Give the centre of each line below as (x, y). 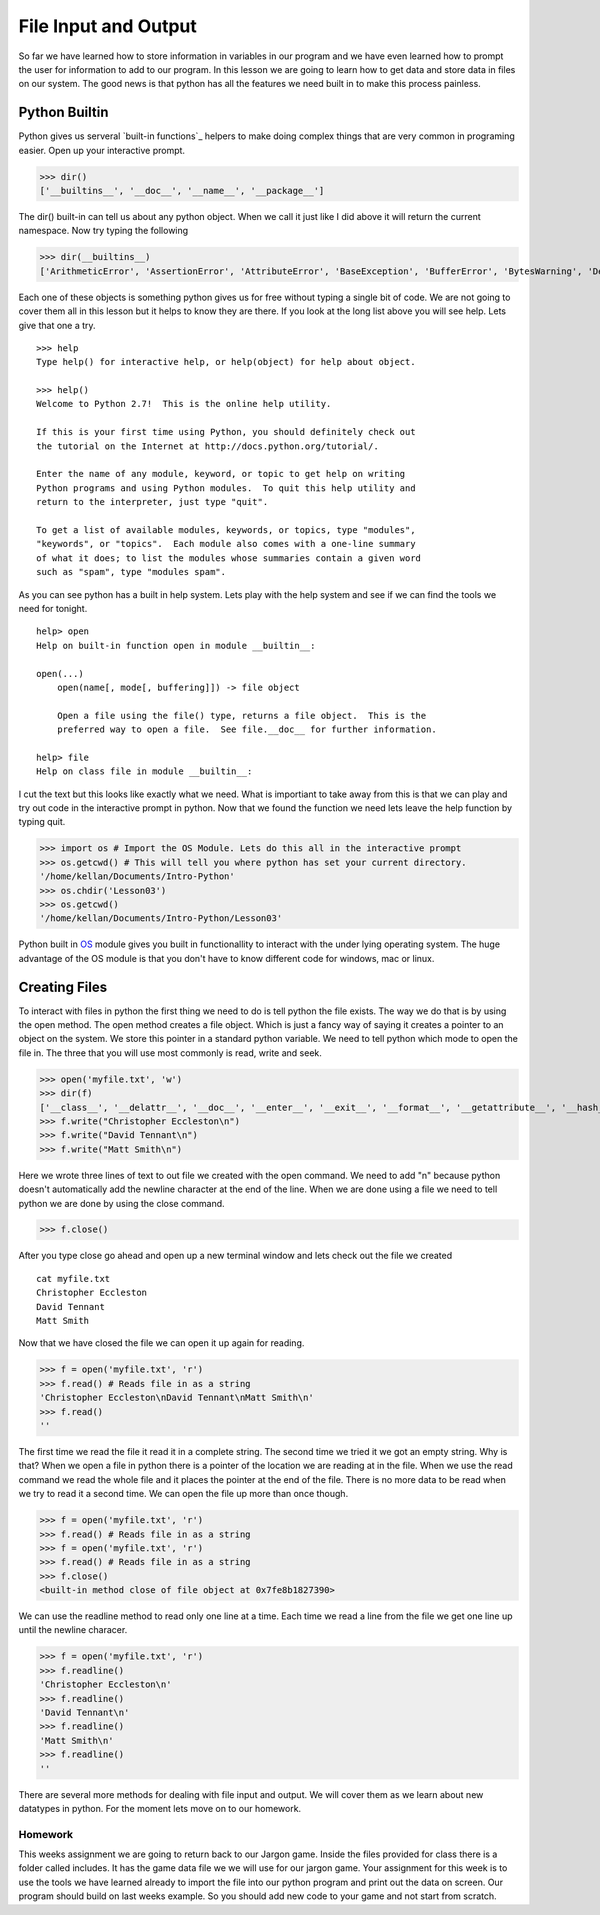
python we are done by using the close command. (121, 1203)
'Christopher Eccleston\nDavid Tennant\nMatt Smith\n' (176, 1398)
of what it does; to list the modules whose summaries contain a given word (229, 558)
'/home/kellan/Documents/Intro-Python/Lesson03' (161, 918)
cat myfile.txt (73, 1278)
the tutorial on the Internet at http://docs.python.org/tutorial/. (207, 446)
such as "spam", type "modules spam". (131, 572)
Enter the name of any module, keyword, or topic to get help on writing (221, 474)
